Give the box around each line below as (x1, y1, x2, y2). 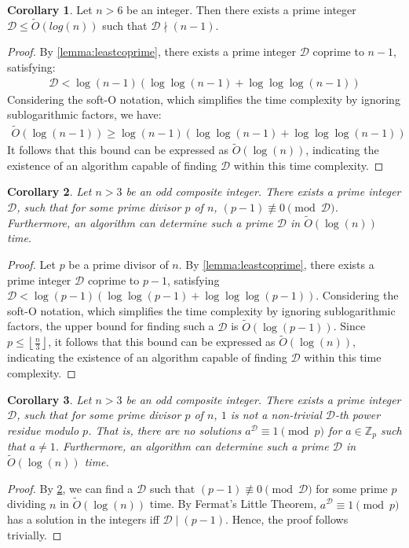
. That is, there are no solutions (88, 421, 242, 438)
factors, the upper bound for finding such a (7, 318, 214, 334)
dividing (7, 495, 46, 512)
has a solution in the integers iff (7, 511, 159, 528)
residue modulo (7, 421, 79, 438)
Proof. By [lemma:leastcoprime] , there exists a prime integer (7, 43, 296, 60)
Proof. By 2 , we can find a (7, 480, 133, 496)
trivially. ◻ (7, 526, 62, 542)
